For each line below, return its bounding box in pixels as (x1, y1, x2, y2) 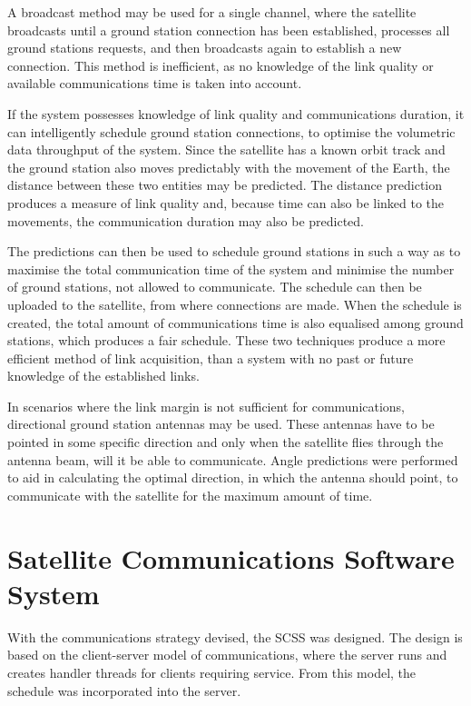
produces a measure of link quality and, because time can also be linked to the (7, 193, 445, 212)
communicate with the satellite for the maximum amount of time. (7, 485, 373, 504)
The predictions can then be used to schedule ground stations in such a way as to (7, 242, 461, 261)
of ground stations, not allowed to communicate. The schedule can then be (7, 277, 422, 296)
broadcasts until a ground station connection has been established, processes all (7, 20, 450, 39)
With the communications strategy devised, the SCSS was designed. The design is (7, 627, 463, 646)
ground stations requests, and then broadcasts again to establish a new (7, 38, 402, 57)
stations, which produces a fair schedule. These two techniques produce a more (7, 331, 446, 350)
